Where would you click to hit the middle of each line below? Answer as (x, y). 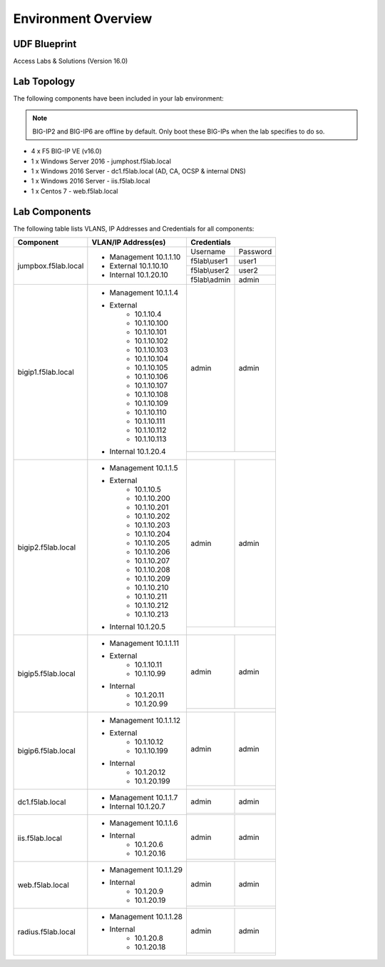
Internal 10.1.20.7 (137, 806)
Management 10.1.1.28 (146, 917)
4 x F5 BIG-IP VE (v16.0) (67, 151)
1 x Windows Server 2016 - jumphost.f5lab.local (101, 161)
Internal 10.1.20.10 (139, 275)
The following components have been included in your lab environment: (118, 98)
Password (255, 252)
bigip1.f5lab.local (46, 372)
